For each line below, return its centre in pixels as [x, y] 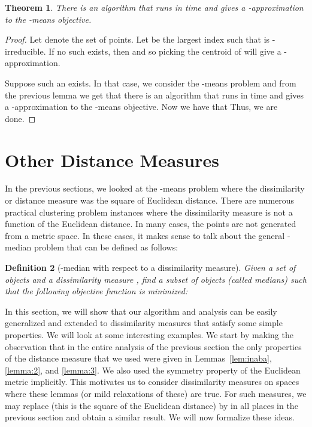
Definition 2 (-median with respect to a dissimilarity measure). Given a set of [150, 268]
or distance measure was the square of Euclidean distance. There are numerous [150, 200]
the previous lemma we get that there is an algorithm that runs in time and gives [154, 95]
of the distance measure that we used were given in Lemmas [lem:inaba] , [138, 358]
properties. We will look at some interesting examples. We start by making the [149, 335]
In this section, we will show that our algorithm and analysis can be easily [141, 311]
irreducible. [25, 51]
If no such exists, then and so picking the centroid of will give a [165, 51]
